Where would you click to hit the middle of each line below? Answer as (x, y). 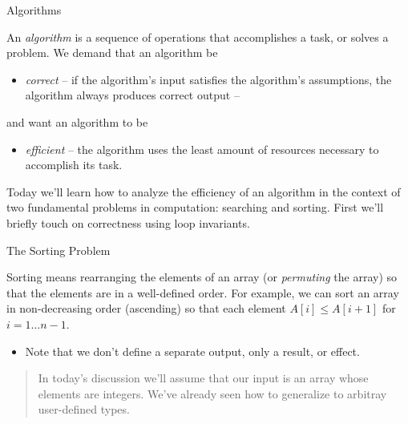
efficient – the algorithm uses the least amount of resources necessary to (202, 149)
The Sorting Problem (59, 250)
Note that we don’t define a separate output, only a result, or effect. (192, 351)
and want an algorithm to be (77, 121)
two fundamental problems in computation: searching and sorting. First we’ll (195, 207)
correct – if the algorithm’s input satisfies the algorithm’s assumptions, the (208, 79)
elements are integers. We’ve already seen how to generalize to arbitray (212, 393)
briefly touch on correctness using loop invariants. (128, 222)
